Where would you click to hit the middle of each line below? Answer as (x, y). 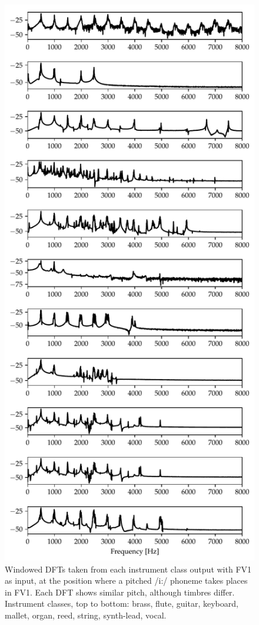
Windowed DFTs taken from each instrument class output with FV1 (128, 569)
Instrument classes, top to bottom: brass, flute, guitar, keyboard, (122, 603)
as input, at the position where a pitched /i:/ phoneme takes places (126, 580)
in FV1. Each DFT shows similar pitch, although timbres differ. (120, 592)
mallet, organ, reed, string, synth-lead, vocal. (86, 615)
